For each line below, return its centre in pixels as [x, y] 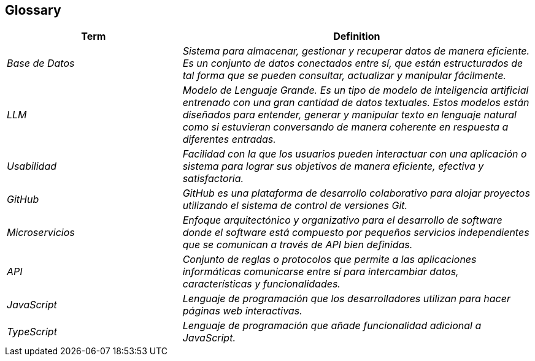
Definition [357, 36]
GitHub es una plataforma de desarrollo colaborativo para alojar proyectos [356, 193]
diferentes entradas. [229, 139]
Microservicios [41, 233]
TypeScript [32, 332]
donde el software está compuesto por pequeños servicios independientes [356, 233]
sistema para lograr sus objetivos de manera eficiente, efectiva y [333, 166]
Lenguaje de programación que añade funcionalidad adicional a [332, 326]
